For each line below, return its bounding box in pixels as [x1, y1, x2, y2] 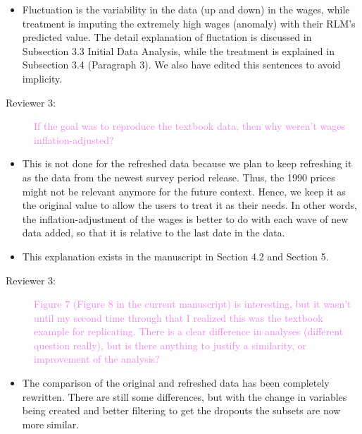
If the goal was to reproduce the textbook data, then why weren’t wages [34, 119, 346, 133]
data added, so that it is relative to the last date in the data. [22, 225, 285, 240]
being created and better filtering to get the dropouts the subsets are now [22, 403, 341, 418]
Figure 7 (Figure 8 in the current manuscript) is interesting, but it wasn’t [34, 296, 351, 311]
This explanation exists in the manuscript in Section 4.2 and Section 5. [22, 248, 329, 263]
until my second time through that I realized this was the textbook [34, 310, 323, 325]
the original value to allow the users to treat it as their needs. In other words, [22, 198, 357, 212]
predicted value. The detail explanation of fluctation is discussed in [22, 30, 312, 44]
